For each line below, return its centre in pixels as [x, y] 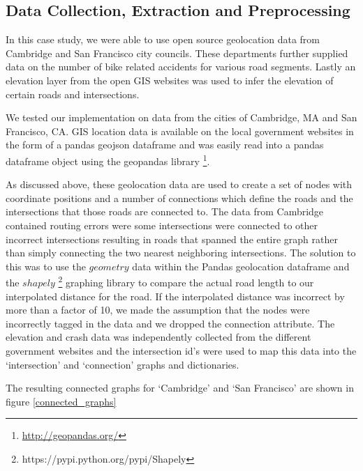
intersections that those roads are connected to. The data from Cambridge [165, 211]
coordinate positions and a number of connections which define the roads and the [179, 198]
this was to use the [46, 266]
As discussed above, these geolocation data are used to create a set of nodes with [179, 184]
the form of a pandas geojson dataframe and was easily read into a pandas [165, 145]
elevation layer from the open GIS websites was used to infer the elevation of [170, 80]
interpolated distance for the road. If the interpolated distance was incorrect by [175, 296]
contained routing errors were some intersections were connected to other [162, 225]
